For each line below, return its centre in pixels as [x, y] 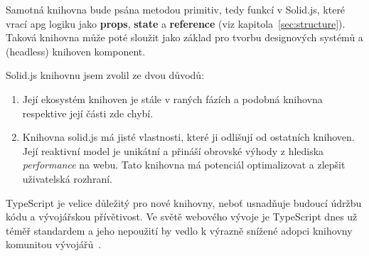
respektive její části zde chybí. [88, 113]
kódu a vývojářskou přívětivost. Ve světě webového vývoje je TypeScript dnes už [182, 217]
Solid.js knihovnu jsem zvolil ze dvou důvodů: [105, 75]
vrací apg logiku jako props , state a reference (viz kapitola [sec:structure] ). [176, 23]
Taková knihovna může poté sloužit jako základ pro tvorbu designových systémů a [184, 37]
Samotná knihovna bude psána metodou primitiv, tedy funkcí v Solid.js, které [176, 9]
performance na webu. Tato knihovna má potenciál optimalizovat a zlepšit [184, 165]
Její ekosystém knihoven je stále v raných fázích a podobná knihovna [172, 98]
